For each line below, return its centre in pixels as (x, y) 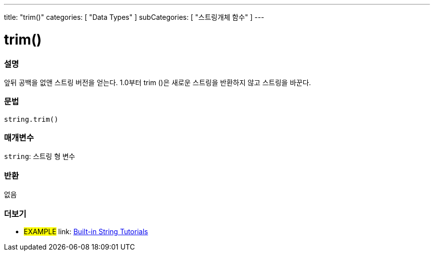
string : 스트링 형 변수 (40, 156)
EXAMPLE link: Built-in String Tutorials (86, 231)
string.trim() (31, 119)
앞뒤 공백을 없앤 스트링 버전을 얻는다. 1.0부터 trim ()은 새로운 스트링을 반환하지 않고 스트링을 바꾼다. (158, 82)
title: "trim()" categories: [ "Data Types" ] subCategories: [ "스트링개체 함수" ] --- (134, 17)
